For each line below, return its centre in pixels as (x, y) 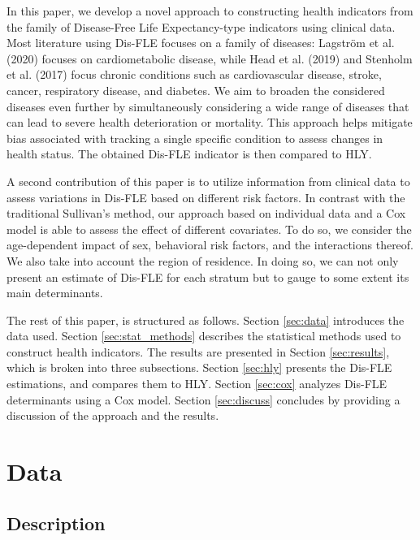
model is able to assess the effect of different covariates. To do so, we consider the (209, 229)
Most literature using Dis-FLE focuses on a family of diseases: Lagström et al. (201, 43)
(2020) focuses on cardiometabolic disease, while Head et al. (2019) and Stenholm (210, 58)
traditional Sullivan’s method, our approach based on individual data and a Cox (206, 213)
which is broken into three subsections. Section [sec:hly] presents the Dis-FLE (199, 367)
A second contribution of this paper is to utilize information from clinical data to (208, 181)
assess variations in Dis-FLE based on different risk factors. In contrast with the (206, 197)
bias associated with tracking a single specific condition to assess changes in (195, 138)
